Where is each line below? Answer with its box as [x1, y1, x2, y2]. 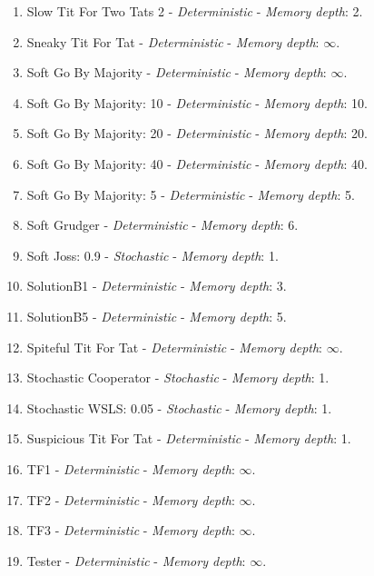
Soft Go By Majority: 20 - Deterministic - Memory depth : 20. [26, 124, 368, 143]
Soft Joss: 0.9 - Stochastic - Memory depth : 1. [26, 245, 279, 264]
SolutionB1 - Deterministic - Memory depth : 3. [26, 276, 287, 295]
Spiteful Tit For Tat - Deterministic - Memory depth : [26, 337, 323, 356]
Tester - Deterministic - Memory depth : [26, 551, 246, 570]
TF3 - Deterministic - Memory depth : [26, 521, 235, 540]
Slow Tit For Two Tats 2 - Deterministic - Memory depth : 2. [26, 2, 363, 20]
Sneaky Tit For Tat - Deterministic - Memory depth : [26, 32, 320, 51]
